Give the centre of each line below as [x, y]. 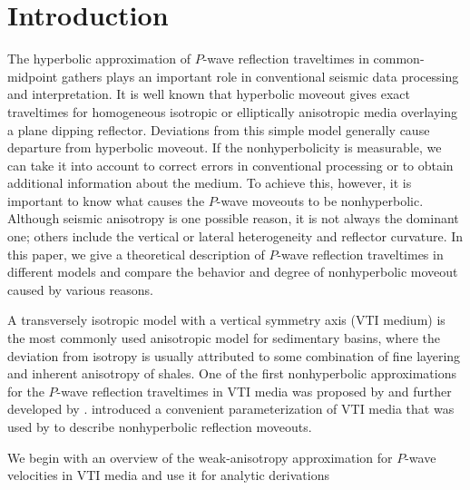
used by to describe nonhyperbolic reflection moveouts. [160, 426]
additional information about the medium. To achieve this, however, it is [210, 183]
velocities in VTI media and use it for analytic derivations [168, 475]
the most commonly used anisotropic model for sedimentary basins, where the [224, 338]
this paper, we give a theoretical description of [136, 254]
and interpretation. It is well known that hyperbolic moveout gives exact [209, 94]
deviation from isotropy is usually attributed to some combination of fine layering [234, 355]
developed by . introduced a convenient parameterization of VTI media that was [231, 409]
